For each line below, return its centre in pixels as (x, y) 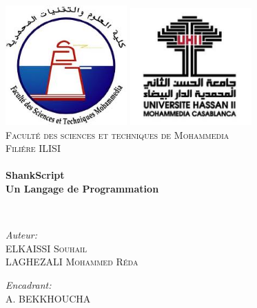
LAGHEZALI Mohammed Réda (72, 262)
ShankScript (35, 175)
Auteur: (22, 235)
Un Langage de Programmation (82, 189)
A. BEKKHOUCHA (48, 298)
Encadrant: (29, 284)
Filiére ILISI (33, 148)
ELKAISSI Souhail (46, 248)
